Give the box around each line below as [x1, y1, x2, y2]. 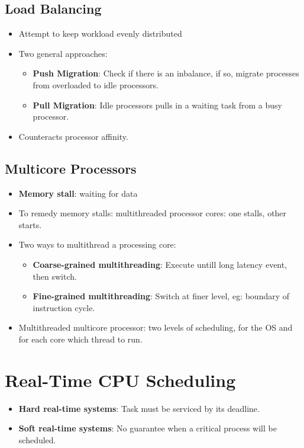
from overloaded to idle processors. [33, 78, 159, 91]
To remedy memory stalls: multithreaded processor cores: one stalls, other [18, 207, 287, 219]
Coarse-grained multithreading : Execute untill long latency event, [33, 258, 287, 270]
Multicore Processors [5, 159, 137, 177]
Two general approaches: [18, 47, 108, 59]
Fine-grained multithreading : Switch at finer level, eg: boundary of [33, 290, 290, 302]
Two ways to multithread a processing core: [18, 238, 176, 251]
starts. [18, 218, 42, 231]
